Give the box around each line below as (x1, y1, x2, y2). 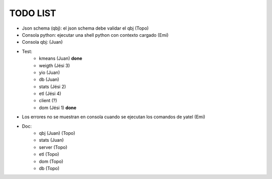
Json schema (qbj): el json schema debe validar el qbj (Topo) (22, 25, 149, 31)
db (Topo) (39, 165, 60, 171)
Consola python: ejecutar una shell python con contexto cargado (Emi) (22, 32, 169, 38)
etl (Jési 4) (39, 91, 61, 97)
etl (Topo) (39, 151, 59, 157)
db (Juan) (39, 76, 59, 82)
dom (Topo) (39, 158, 63, 164)
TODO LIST (9, 8, 56, 19)
